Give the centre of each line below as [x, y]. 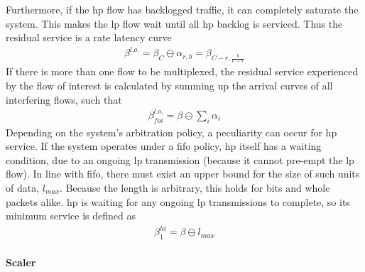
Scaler [21, 262]
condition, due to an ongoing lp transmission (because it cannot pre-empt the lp [180, 159]
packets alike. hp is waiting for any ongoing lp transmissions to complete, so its [178, 201]
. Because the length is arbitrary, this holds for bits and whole [195, 187]
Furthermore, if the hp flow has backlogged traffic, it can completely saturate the [182, 9]
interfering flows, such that [64, 99]
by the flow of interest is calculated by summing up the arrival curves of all [169, 86]
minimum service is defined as [71, 216]
